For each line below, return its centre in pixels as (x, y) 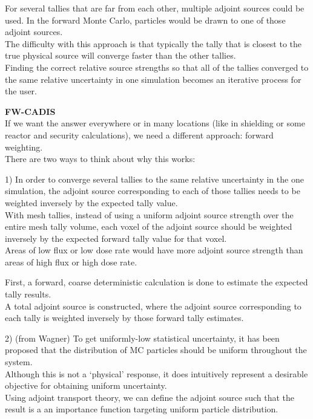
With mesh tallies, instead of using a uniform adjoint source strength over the (149, 214)
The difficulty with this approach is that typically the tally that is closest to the (153, 43)
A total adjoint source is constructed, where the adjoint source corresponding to (153, 306)
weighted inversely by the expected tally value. (91, 202)
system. (19, 362)
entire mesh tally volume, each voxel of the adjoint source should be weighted (149, 226)
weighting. (24, 147)
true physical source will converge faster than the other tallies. (120, 55)
